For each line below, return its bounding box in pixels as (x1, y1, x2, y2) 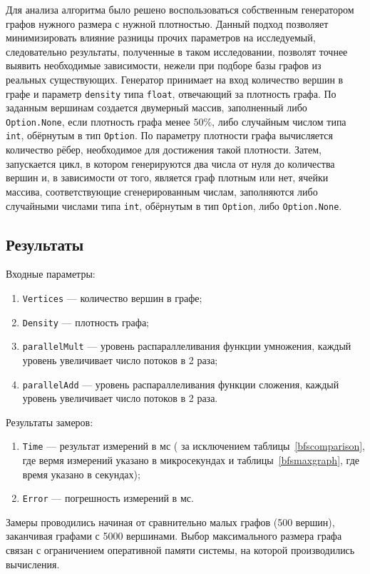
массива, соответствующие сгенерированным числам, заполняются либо (6, 183, 318, 198)
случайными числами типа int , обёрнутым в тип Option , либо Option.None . (6, 198, 342, 213)
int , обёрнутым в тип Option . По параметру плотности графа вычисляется (6, 128, 333, 143)
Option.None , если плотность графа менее (6, 114, 190, 129)
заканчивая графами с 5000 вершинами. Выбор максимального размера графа (6, 528, 342, 543)
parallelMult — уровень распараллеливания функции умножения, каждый (22, 338, 351, 353)
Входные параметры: (6, 266, 96, 281)
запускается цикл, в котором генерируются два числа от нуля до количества (6, 156, 335, 171)
